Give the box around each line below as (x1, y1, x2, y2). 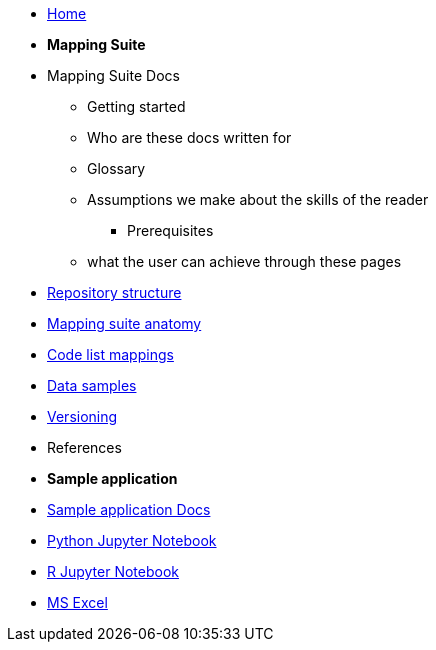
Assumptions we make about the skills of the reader (87, 191, 429, 208)
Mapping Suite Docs (47, 67, 180, 84)
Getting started (87, 98, 186, 115)
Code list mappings (47, 346, 174, 363)
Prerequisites (127, 222, 214, 239)
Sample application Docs (47, 501, 211, 518)
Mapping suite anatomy (47, 315, 202, 332)
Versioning (47, 408, 118, 425)
